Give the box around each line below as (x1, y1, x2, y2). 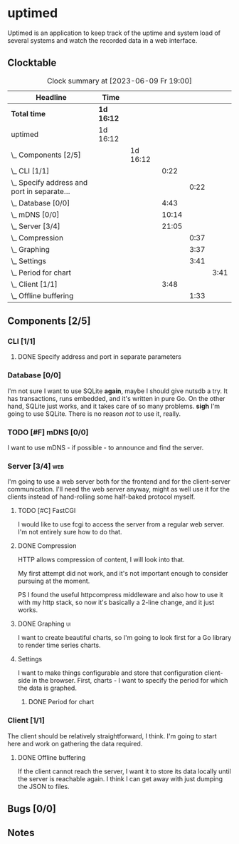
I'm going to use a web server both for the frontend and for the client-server (7, 477, 230, 486)
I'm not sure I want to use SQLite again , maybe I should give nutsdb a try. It (7, 387, 228, 395)
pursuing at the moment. (17, 576, 90, 586)
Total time (11, 108, 46, 118)
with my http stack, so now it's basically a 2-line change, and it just (17, 598, 215, 607)
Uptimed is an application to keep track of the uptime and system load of (7, 29, 221, 37)
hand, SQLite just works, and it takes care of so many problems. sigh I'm (7, 402, 221, 410)
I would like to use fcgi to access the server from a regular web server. (17, 520, 225, 529)
